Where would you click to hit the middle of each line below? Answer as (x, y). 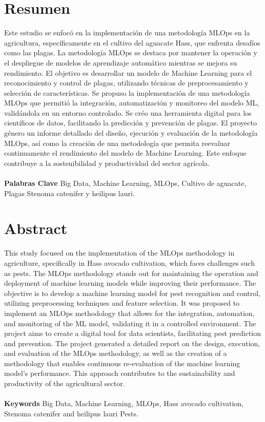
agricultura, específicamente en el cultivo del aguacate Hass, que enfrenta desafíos (132, 42)
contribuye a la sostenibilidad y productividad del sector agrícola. (107, 163)
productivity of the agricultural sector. (65, 383)
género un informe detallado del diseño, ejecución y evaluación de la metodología (131, 133)
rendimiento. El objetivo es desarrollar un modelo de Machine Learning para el (128, 72)
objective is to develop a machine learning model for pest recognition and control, (132, 293)
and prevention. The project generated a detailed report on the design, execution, (132, 343)
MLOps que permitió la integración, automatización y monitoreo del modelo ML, (132, 103)
